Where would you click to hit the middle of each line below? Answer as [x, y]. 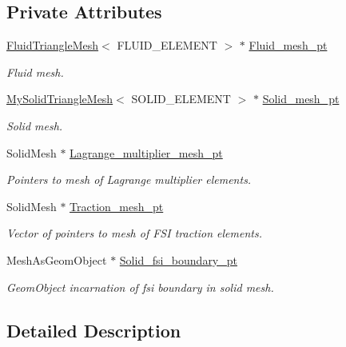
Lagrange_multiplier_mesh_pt [146, 152]
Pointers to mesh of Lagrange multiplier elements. [129, 179]
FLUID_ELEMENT [167, 45]
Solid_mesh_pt [301, 99]
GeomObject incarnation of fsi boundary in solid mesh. [140, 287]
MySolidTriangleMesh [60, 99]
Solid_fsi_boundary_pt [178, 259]
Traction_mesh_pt [117, 206]
